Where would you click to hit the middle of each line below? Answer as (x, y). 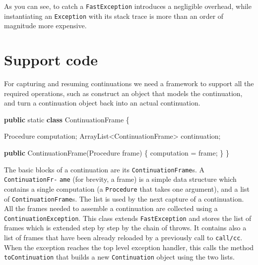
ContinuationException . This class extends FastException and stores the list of (128, 218)
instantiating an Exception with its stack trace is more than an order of (114, 16)
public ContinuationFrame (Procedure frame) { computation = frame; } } (117, 153)
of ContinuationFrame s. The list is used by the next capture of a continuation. (124, 198)
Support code (51, 60)
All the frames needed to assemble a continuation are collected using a (111, 208)
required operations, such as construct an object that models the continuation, (123, 93)
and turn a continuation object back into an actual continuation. (102, 103)
